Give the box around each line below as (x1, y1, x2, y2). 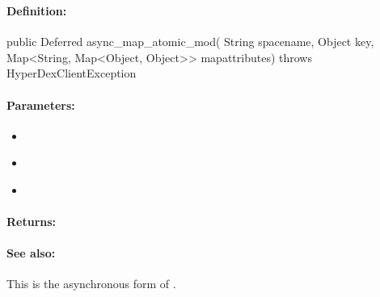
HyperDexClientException (6, 65, 137, 82)
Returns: (6, 213, 57, 230)
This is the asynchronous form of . (6, 275, 176, 292)
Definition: (6, 2, 67, 19)
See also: (6, 245, 56, 261)
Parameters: (6, 96, 75, 113)
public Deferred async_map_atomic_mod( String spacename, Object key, (6, 33, 374, 50)
